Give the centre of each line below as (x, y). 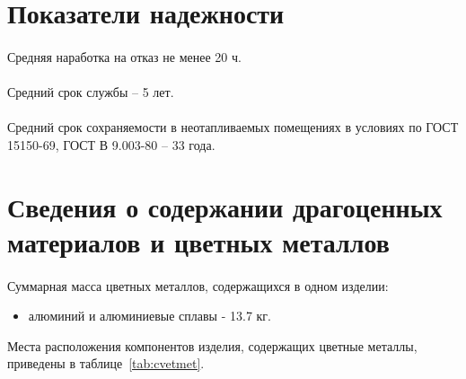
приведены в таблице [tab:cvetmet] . (106, 363)
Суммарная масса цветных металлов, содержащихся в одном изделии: (198, 285)
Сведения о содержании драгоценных (225, 206)
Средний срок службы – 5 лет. (91, 92)
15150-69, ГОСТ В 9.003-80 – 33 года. (111, 144)
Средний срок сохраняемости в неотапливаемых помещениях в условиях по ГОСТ (233, 127)
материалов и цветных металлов (198, 241)
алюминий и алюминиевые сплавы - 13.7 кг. (149, 316)
